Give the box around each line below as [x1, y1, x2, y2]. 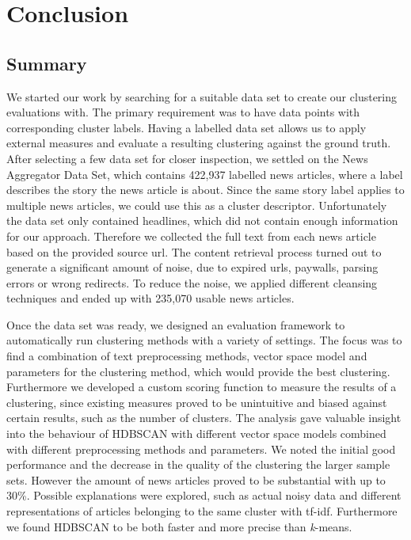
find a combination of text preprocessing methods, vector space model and [6, 348, 367, 364]
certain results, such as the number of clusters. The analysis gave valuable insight [6, 409, 401, 426]
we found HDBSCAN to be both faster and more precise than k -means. [6, 518, 352, 534]
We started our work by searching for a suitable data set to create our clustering [6, 88, 398, 105]
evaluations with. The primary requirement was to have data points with [6, 104, 360, 120]
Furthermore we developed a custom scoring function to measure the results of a [6, 378, 397, 395]
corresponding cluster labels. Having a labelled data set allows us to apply [6, 119, 367, 135]
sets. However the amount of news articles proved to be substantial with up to [6, 471, 386, 488]
